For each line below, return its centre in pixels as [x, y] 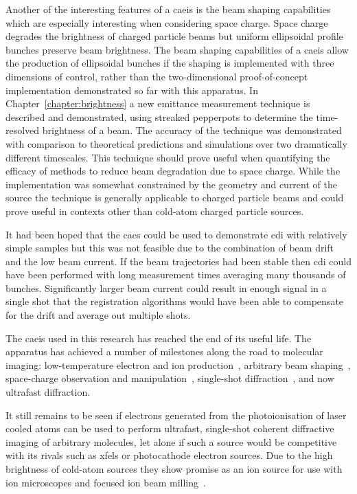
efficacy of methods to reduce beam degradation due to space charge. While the [173, 171]
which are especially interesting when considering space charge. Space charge [167, 22]
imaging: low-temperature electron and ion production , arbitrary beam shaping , [178, 364]
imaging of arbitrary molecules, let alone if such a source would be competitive [171, 441]
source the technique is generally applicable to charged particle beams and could [175, 198]
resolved [23, 130]
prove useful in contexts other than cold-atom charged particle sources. [155, 211]
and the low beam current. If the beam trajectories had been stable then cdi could [178, 261]
